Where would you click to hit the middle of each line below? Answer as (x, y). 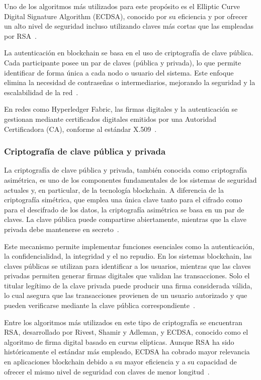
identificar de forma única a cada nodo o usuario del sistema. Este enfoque (119, 72)
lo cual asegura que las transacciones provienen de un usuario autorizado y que (126, 295)
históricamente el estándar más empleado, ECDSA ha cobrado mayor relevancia (127, 352)
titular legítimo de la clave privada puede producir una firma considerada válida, (128, 285)
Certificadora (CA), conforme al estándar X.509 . (80, 129)
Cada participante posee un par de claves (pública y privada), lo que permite (123, 62)
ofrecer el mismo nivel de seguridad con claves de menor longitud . (107, 371)
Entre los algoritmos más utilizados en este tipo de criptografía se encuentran (123, 322)
